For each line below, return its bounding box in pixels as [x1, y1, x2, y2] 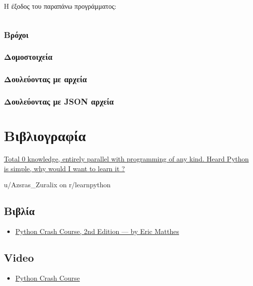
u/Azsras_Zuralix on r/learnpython [4, 179, 111, 190]
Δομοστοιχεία [4, 51, 53, 63]
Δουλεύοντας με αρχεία [4, 73, 87, 85]
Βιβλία [4, 203, 35, 218]
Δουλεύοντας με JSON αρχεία [4, 95, 114, 107]
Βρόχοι [4, 28, 29, 40]
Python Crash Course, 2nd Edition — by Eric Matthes [15, 226, 179, 236]
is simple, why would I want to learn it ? [4, 163, 125, 173]
